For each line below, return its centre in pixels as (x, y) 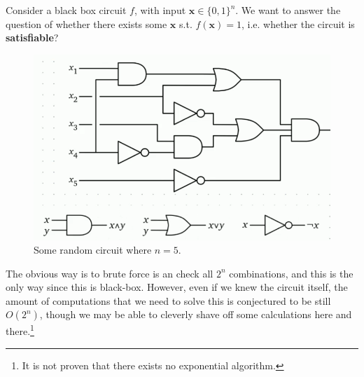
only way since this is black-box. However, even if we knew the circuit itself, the (177, 287)
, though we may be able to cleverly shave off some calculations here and (196, 314)
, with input (160, 10)
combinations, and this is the (291, 273)
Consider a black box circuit (66, 10)
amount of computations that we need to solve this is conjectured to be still (168, 300)
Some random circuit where (93, 250)
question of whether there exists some (86, 23)
